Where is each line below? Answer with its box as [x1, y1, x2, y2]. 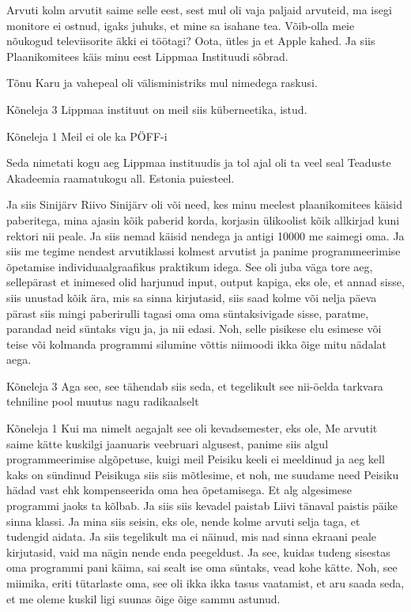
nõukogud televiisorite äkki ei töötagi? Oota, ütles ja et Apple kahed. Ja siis [6, 32, 375, 49]
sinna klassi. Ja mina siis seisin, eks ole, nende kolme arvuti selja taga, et [6, 512, 360, 529]
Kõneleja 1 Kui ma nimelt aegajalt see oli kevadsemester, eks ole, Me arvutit [6, 420, 378, 436]
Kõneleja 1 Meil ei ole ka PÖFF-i [6, 127, 168, 144]
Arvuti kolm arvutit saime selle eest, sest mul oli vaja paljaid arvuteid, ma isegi [6, 2, 392, 17]
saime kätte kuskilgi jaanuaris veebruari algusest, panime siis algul [6, 435, 329, 451]
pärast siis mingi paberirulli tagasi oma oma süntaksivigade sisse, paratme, [6, 304, 369, 321]
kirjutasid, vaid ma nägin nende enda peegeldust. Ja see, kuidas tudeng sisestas [6, 543, 390, 560]
